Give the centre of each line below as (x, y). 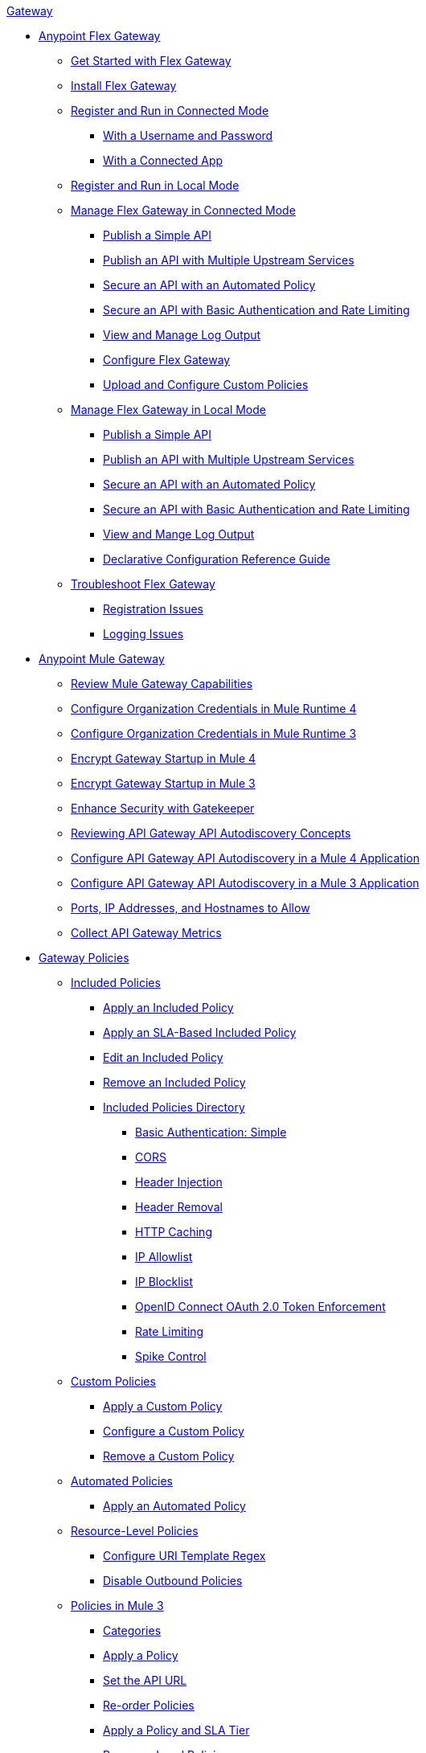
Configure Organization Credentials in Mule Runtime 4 (214, 709)
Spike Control (171, 1356)
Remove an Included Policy (174, 1082)
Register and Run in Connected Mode (170, 111)
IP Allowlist (164, 1257)
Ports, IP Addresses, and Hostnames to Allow (190, 908)
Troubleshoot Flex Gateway (143, 584)
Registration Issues (153, 609)
